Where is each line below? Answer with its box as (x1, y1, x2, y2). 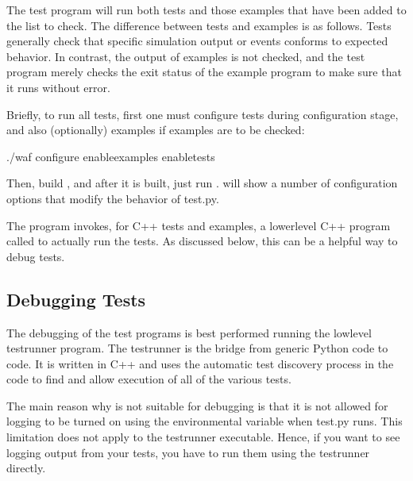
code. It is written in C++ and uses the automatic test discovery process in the (6, 355, 394, 371)
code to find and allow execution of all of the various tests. (6, 371, 291, 387)
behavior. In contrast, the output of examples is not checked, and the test (6, 48, 365, 64)
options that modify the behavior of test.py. (6, 190, 219, 206)
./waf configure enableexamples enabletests (6, 148, 215, 164)
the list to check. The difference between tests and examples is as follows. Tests (6, 17, 392, 33)
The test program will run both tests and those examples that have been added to (6, 2, 407, 17)
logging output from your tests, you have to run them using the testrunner (6, 444, 370, 460)
